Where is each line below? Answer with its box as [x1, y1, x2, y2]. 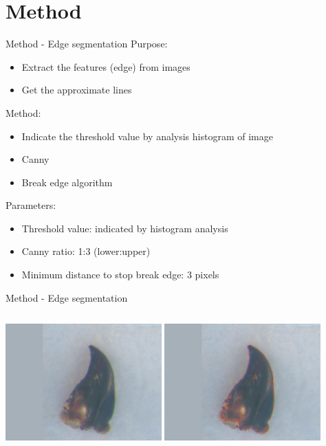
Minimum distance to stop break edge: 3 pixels [21, 267, 219, 282]
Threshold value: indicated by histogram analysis [21, 221, 228, 235]
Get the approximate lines [21, 82, 132, 97]
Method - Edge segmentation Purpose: [6, 36, 168, 51]
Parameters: [6, 198, 56, 212]
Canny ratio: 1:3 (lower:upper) [21, 244, 151, 258]
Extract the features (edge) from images [21, 59, 191, 74]
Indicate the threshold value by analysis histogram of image [21, 129, 273, 143]
